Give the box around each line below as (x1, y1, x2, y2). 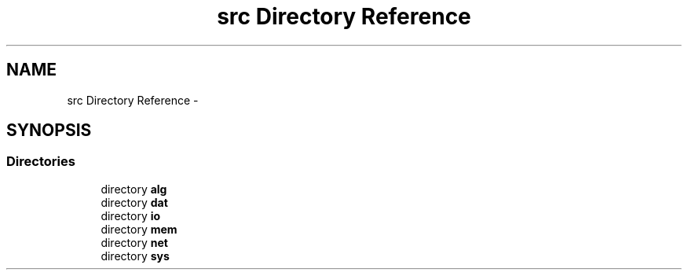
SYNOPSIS (6, 120, 92, 141)
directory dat (101, 195, 168, 209)
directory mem (101, 222, 177, 236)
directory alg (101, 182, 167, 196)
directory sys (101, 248, 170, 263)
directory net (101, 235, 168, 249)
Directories (6, 153, 75, 170)
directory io (101, 208, 161, 223)
